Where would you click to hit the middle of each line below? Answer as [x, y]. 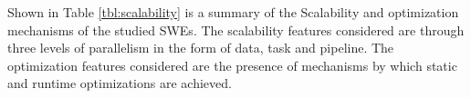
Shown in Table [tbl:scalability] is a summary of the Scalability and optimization [233, 12]
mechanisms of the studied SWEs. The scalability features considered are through [236, 29]
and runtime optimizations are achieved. [120, 83]
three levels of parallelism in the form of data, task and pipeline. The [201, 48]
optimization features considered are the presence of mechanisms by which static [232, 65]
